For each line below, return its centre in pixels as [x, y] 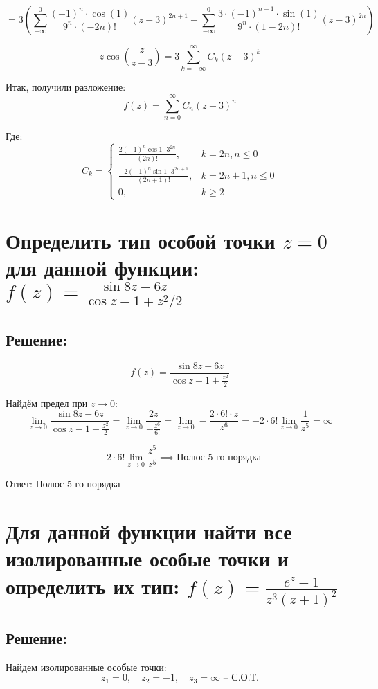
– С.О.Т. [241, 678]
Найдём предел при [47, 403]
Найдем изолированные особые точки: [86, 666]
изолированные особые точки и [147, 558]
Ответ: [19, 484]
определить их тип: [93, 585]
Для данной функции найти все [149, 531]
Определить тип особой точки [141, 240]
